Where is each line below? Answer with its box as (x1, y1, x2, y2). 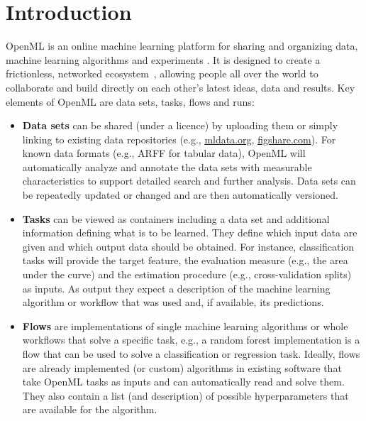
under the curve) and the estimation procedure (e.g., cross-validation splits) (22, 267, 352, 282)
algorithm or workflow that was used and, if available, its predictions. (22, 295, 324, 310)
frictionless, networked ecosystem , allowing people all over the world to (6, 66, 318, 81)
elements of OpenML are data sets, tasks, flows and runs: (6, 94, 255, 109)
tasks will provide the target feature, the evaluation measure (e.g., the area (22, 253, 348, 268)
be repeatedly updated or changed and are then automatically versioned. (22, 187, 338, 202)
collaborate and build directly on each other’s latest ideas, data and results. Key (6, 80, 355, 94)
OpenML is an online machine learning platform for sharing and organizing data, (6, 38, 358, 53)
